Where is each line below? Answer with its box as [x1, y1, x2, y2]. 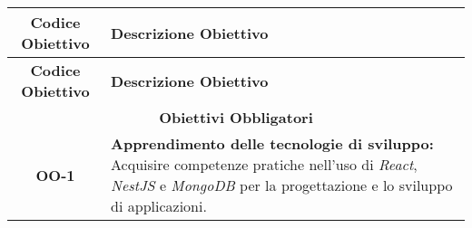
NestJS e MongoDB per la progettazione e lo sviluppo [111, 175, 453, 195]
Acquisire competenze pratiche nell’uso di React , [111, 154, 418, 175]
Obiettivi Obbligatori [159, 107, 313, 128]
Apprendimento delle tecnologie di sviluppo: [111, 133, 434, 154]
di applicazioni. [111, 195, 207, 216]
